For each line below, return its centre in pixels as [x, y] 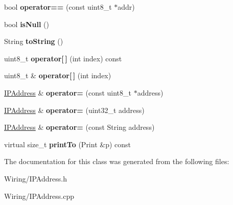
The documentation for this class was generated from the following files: [117, 161]
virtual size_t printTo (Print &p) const [68, 144]
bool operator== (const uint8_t [58, 7]
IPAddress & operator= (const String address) [79, 127]
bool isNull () [27, 24]
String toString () [34, 41]
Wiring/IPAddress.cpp [39, 196]
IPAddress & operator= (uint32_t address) [74, 110]
